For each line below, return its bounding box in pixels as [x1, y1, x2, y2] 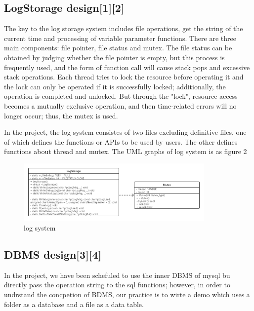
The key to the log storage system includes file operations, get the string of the [4, 23, 243, 34]
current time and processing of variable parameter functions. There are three [4, 33, 236, 43]
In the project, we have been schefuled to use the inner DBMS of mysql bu [4, 270, 230, 280]
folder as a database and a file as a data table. [4, 299, 144, 309]
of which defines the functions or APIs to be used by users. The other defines [4, 136, 238, 147]
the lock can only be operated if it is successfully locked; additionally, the [4, 81, 226, 91]
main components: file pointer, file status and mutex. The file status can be [4, 42, 232, 53]
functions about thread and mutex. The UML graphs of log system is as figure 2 [4, 146, 247, 156]
